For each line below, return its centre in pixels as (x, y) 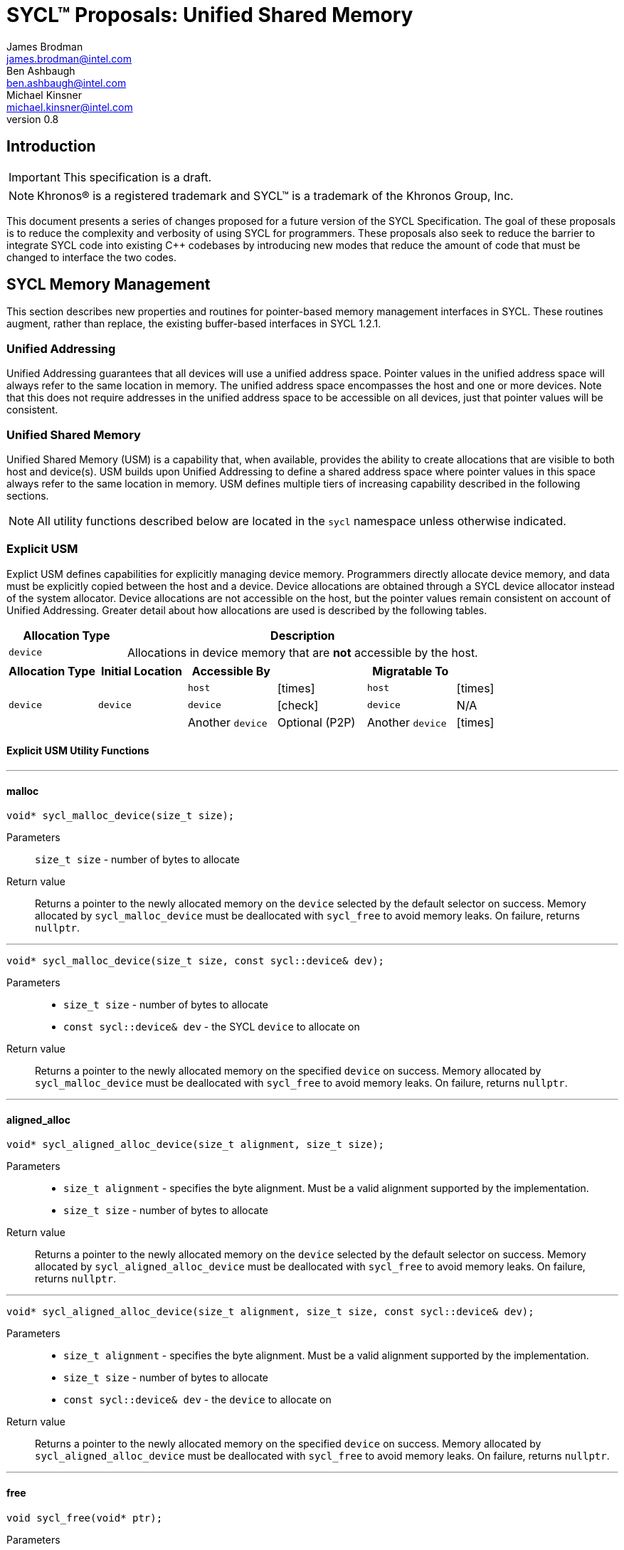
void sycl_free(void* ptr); (85, 1518)
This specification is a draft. (137, 177)
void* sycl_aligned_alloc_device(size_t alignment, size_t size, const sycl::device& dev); (270, 1312)
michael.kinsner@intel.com (70, 107)
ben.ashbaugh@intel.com (67, 83)
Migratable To (411, 671)
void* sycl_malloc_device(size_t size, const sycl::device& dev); (196, 961)
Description (303, 635)
